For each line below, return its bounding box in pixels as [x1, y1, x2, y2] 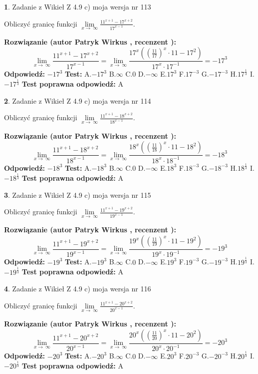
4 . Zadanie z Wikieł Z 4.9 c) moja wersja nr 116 [4, 283, 151, 294]
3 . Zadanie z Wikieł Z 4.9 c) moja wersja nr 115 [4, 189, 151, 200]
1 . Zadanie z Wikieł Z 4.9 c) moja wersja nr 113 [4, 2, 151, 12]
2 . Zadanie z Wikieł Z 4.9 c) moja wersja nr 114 [4, 95, 151, 106]
